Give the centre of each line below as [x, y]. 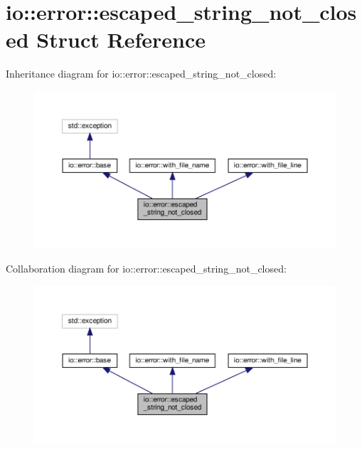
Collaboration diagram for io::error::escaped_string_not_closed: [146, 269]
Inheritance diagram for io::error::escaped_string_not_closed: [141, 74]
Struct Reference [121, 39]
